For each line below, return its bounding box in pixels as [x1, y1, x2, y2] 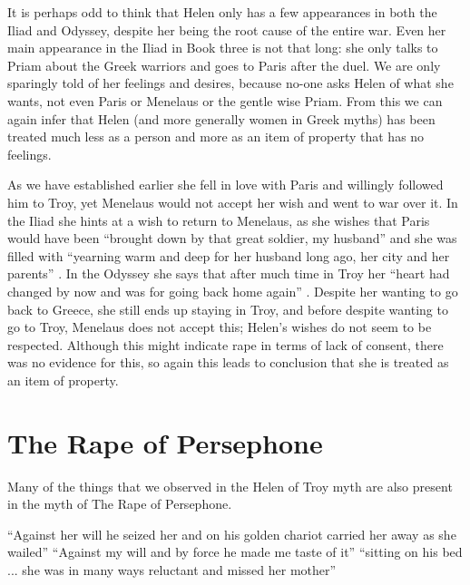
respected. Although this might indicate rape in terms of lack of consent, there [7, 335, 444, 354]
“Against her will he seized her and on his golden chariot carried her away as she [7, 524, 456, 543]
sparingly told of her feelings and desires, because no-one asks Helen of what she [7, 73, 454, 93]
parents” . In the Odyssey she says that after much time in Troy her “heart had [7, 264, 450, 283]
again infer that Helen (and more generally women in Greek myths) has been [7, 109, 436, 128]
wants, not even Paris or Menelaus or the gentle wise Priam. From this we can [7, 91, 443, 110]
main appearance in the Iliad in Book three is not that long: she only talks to [7, 38, 438, 57]
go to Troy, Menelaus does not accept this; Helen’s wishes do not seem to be [7, 317, 432, 336]
